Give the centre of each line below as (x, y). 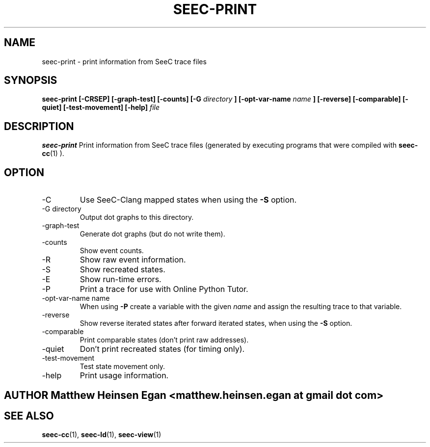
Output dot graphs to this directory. (137, 217)
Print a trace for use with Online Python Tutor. (164, 289)
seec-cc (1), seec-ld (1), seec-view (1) (102, 435)
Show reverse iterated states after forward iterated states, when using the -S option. (216, 323)
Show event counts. (112, 251)
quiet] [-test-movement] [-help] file (101, 107)
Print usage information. (124, 376)
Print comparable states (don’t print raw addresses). (164, 340)
